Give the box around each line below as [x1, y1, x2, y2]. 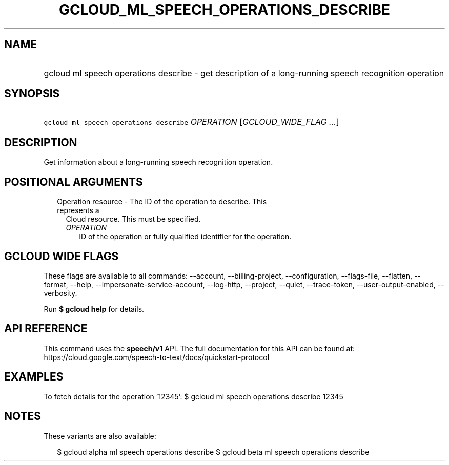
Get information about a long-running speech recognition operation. [44, 158, 273, 167]
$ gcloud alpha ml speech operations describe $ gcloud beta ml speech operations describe [57, 447, 370, 456]
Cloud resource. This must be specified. [66, 215, 201, 224]
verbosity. [44, 288, 77, 298]
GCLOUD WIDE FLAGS [4, 249, 119, 263]
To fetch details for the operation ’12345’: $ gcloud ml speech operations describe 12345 [44, 392, 343, 401]
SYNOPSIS [4, 87, 60, 100]
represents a [57, 206, 99, 215]
